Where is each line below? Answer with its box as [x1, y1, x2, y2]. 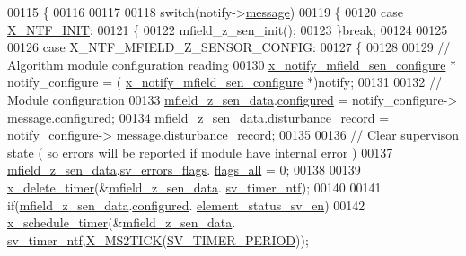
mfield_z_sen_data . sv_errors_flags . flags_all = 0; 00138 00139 [7, 160, 361, 179]
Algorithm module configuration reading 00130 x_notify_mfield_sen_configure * [7, 55, 457, 73]
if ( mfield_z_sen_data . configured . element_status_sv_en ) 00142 [7, 195, 365, 214]
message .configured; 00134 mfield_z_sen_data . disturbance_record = [7, 107, 390, 126]
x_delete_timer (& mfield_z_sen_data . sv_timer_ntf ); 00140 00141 [7, 177, 382, 196]
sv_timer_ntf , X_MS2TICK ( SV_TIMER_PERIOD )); [7, 230, 309, 249]
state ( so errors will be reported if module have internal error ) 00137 [7, 142, 393, 161]
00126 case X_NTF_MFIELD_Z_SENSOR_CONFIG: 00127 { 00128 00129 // [7, 38, 451, 56]
